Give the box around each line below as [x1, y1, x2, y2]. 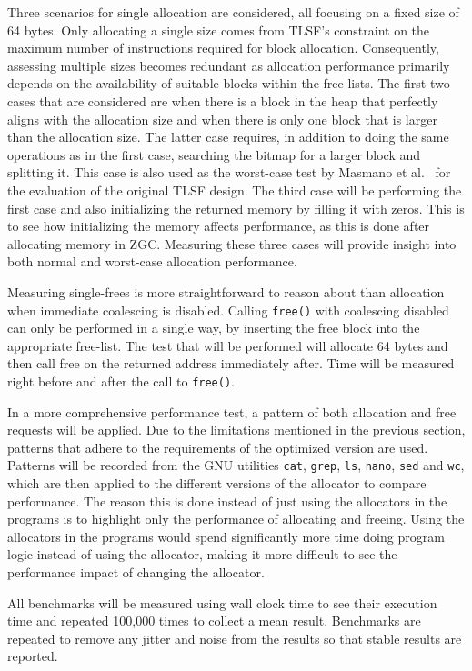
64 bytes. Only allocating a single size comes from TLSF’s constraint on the [7, 20, 430, 39]
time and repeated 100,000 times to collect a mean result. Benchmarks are [7, 611, 421, 630]
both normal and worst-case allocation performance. [7, 252, 297, 271]
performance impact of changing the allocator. [7, 563, 265, 581]
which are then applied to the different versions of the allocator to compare [7, 474, 427, 493]
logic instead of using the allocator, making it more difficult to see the [7, 545, 397, 564]
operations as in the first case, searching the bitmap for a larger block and [7, 145, 421, 164]
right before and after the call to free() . [7, 371, 235, 390]
